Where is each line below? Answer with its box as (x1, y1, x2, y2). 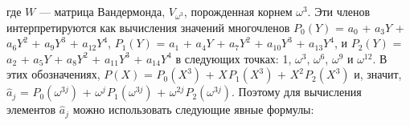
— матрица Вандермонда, (39, 3, 166, 19)
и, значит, (354, 66, 402, 83)
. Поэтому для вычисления (232, 83, 362, 100)
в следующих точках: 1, (175, 50, 292, 67)
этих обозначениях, (6, 66, 100, 83)
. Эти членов (307, 3, 371, 19)
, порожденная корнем (183, 3, 293, 19)
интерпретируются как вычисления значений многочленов (6, 18, 290, 35)
